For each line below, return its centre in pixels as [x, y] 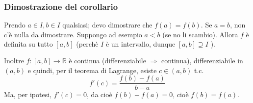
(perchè [87, 44]
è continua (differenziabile [107, 60]
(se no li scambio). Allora [200, 34]
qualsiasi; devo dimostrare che [107, 25]
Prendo [15, 25]
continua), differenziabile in [202, 60]
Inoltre [14, 60]
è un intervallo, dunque [140, 44]
